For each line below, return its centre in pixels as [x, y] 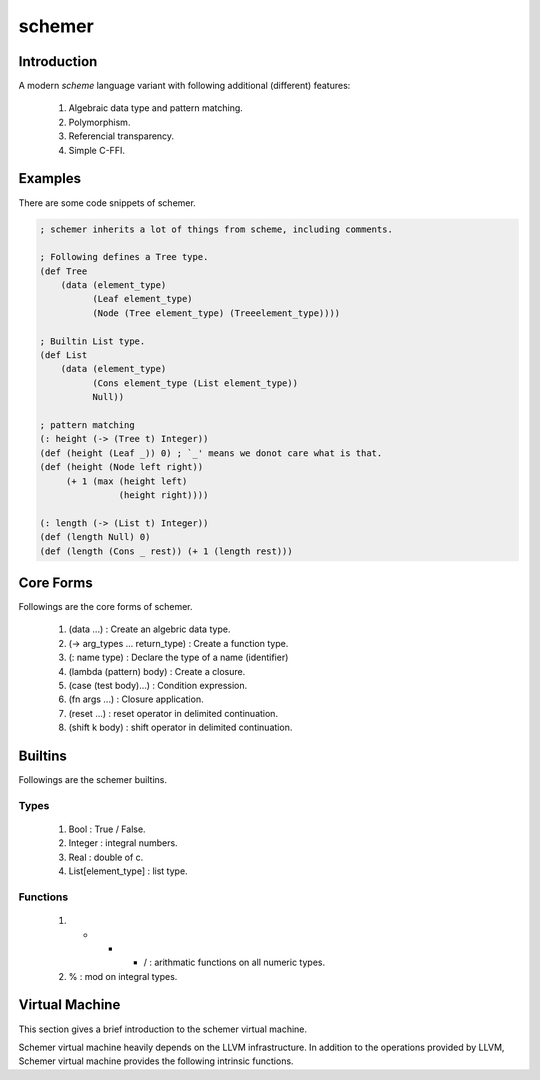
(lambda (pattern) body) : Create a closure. [157, 671]
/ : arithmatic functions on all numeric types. [234, 962]
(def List [63, 355]
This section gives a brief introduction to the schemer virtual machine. [163, 1029]
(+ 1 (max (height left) [126, 481]
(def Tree [63, 271]
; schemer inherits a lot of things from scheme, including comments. [216, 229]
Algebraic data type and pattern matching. [156, 108]
